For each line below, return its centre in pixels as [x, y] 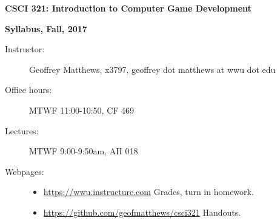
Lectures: [22, 130]
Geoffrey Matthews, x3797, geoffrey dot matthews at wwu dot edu [152, 69]
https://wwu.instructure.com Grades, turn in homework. [148, 192]
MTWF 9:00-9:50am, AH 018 [84, 151]
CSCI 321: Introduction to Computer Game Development [128, 8]
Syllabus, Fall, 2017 [46, 28]
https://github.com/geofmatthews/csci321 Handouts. [142, 212]
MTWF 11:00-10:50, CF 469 [82, 110]
